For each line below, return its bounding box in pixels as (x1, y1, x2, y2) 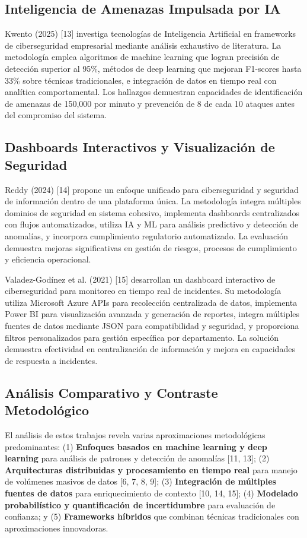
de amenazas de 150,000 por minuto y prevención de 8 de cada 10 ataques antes (5, 97, 295, 109)
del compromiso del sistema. (5, 109, 107, 121)
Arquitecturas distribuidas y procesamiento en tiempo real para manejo (5, 463, 298, 476)
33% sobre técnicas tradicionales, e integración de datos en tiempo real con (5, 74, 277, 86)
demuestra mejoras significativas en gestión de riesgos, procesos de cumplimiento (5, 241, 297, 254)
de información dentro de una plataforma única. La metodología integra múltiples (5, 195, 301, 207)
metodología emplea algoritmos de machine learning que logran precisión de (5, 50, 280, 63)
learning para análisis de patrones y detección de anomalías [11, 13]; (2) (5, 452, 270, 464)
